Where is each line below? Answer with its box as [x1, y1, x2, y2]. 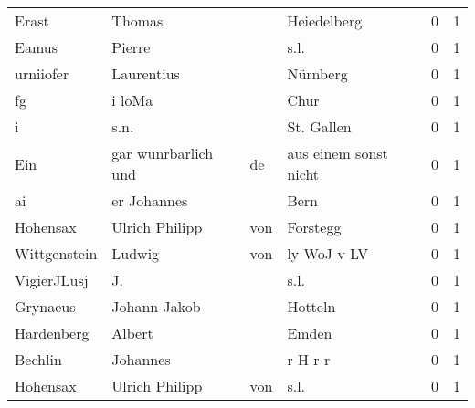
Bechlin [15, 349, 62, 370]
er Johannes [111, 190, 188, 211]
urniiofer [15, 63, 69, 84]
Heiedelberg [287, 10, 363, 31]
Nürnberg [287, 63, 348, 84]
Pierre [111, 37, 151, 58]
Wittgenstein [15, 243, 98, 264]
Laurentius [111, 63, 180, 84]
